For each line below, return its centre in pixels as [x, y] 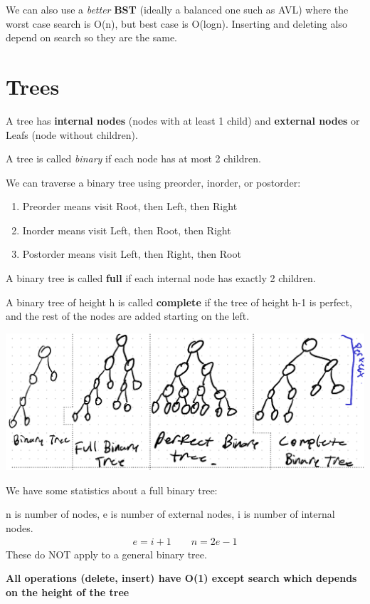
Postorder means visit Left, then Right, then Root [132, 254]
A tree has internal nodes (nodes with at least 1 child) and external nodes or [183, 120]
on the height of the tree [68, 592]
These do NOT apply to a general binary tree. [106, 554]
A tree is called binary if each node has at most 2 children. [133, 158]
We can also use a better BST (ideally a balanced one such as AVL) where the [177, 9]
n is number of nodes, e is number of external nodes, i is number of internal [170, 514]
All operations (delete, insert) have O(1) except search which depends [181, 578]
